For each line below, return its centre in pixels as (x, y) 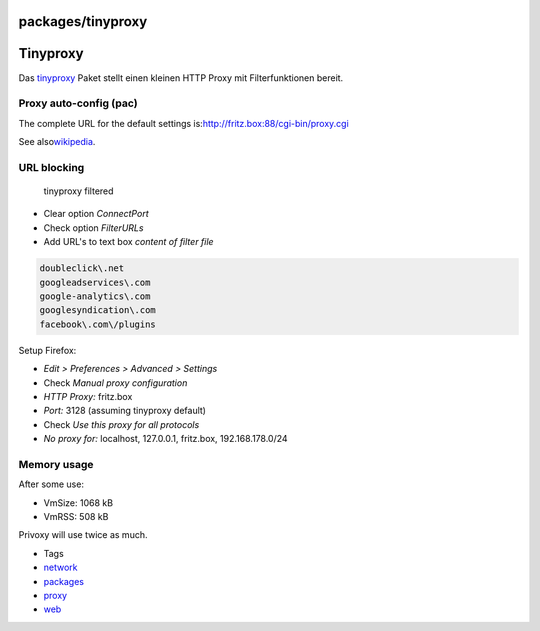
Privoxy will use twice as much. (83, 535)
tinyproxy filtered (78, 191)
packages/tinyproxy (83, 21)
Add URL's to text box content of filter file (128, 242)
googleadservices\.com (95, 282)
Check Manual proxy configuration (115, 382)
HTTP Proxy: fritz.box (88, 396)
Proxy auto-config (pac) (78, 103)
